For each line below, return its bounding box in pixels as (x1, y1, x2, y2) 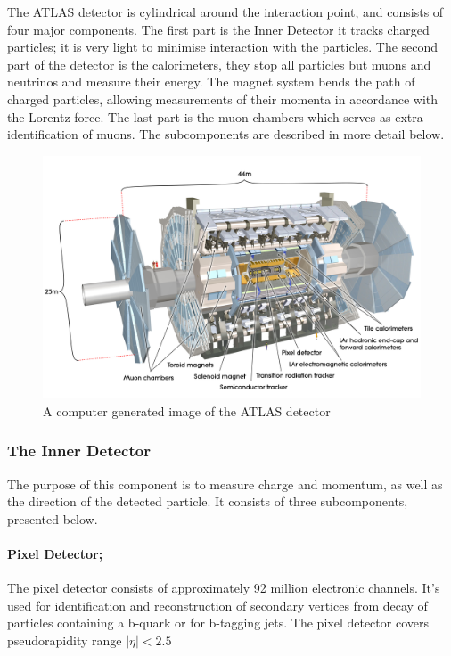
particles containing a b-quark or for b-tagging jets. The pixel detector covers (7, 613, 429, 632)
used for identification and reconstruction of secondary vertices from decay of (7, 595, 428, 614)
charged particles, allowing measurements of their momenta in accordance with (7, 89, 438, 108)
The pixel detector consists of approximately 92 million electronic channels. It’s (7, 578, 440, 597)
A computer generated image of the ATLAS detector (43, 401, 331, 420)
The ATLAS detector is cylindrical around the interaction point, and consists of (7, 3, 444, 20)
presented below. (7, 509, 98, 528)
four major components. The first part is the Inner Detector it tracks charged (7, 20, 430, 38)
